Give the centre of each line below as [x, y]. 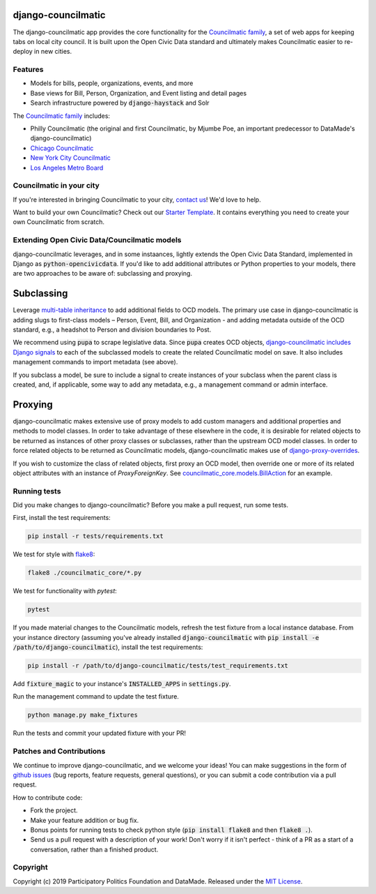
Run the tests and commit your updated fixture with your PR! [100, 733]
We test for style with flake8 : [54, 554]
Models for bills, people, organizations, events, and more [112, 83]
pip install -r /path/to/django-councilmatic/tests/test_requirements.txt [158, 666]
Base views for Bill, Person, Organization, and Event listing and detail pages [139, 93]
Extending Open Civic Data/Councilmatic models [97, 240]
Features [28, 70]
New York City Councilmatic [71, 158]
